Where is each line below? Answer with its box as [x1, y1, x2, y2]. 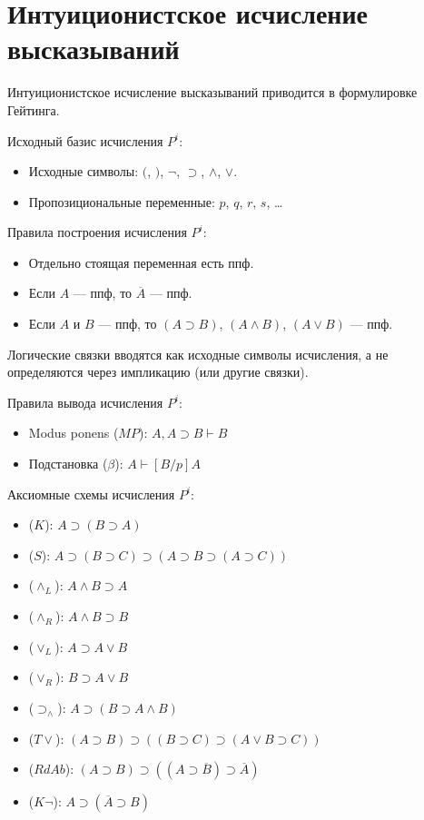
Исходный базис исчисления [7, 131, 163, 150]
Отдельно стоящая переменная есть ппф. [28, 252, 254, 272]
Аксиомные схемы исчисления [7, 484, 175, 503]
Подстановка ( [28, 454, 108, 473]
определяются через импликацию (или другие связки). [7, 362, 309, 381]
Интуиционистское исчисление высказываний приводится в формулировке [7, 83, 418, 102]
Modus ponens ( [28, 423, 119, 442]
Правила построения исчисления [7, 222, 187, 242]
